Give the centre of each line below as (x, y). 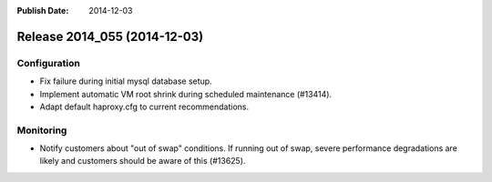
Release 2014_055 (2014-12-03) (110, 36)
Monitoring (42, 130)
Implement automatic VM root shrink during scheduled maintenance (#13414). (186, 94)
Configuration (49, 63)
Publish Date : (43, 10)
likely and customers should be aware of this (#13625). (143, 161)
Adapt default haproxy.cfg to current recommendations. (144, 106)
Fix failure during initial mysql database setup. (126, 81)
